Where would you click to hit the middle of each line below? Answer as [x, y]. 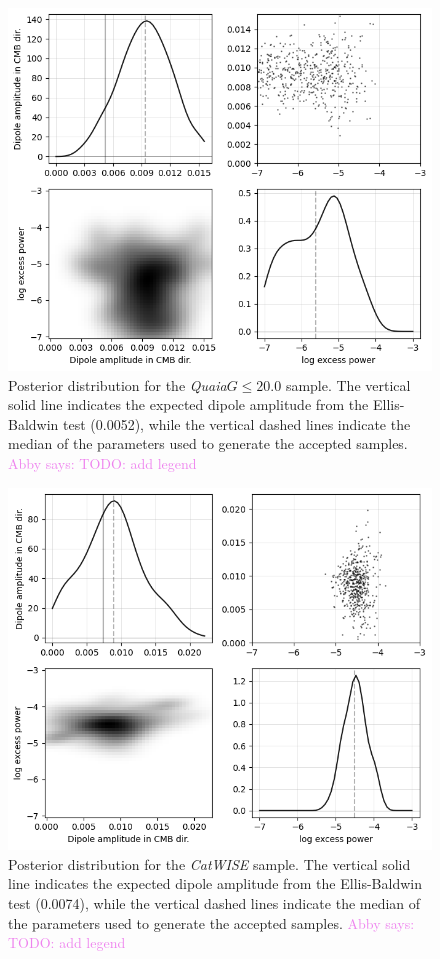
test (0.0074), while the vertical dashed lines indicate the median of [214, 902]
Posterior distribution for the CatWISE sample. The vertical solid [209, 863]
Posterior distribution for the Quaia [117, 384]
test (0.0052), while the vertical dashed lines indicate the [237, 423]
